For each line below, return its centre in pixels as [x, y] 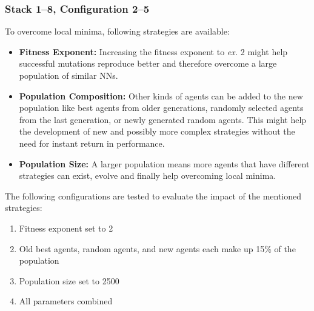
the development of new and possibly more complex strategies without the [157, 131]
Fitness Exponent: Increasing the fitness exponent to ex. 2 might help [153, 51]
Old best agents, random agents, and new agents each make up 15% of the [157, 248]
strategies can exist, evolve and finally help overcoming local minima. [148, 176]
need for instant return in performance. [92, 143]
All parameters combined [66, 301]
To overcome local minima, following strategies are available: [117, 31]
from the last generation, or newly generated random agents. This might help [163, 119]
